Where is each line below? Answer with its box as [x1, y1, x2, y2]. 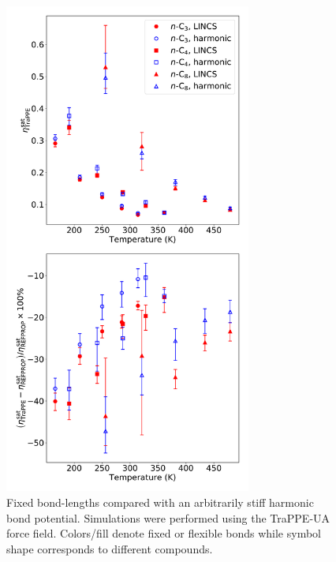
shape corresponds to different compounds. [6, 540, 213, 556]
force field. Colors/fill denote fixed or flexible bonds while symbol [6, 525, 321, 541]
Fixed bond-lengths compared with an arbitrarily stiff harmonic [6, 493, 314, 510]
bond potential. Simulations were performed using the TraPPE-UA [6, 509, 330, 526]
